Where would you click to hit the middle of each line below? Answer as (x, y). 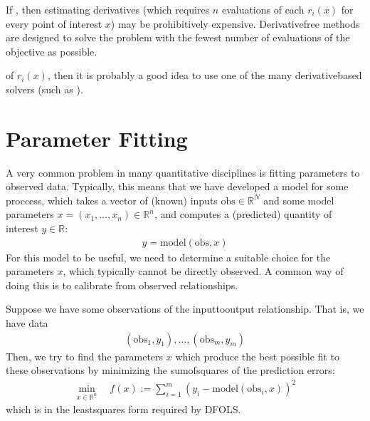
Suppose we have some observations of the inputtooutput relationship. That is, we (185, 309)
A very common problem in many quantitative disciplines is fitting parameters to (183, 172)
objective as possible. (52, 51)
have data (27, 323)
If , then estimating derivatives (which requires (108, 9)
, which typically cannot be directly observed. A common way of (203, 271)
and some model (299, 200)
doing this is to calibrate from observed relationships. (122, 285)
